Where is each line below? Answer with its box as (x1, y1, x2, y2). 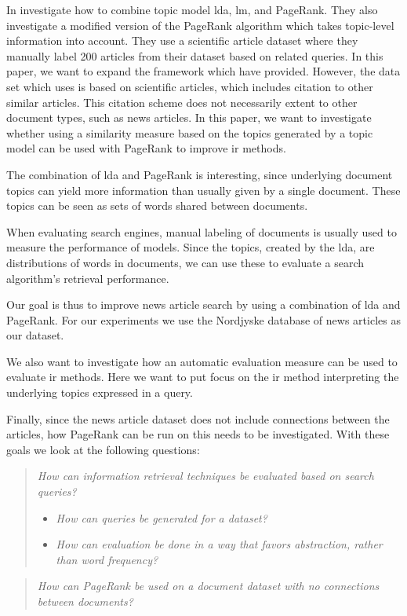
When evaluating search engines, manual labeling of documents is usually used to (6, 223, 397, 240)
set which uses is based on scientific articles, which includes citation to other (6, 78, 373, 94)
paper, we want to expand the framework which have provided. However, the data (6, 63, 401, 79)
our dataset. (6, 327, 64, 343)
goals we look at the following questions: (6, 441, 200, 457)
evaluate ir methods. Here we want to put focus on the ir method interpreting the (6, 368, 399, 385)
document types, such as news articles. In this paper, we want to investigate (6, 109, 372, 126)
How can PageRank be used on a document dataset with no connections (37, 577, 380, 594)
